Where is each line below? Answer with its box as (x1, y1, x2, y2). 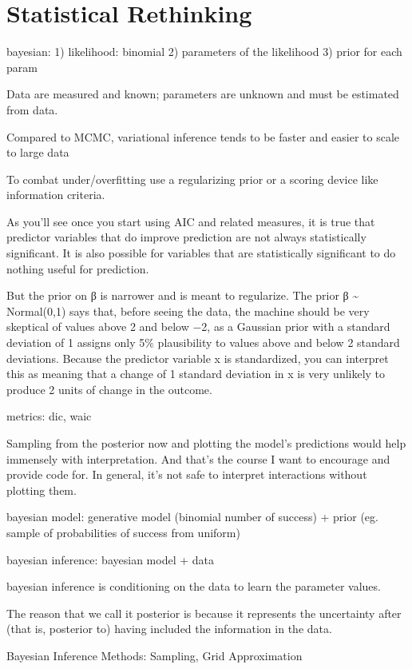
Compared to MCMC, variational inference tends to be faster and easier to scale (6, 128, 400, 145)
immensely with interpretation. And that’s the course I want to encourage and (6, 450, 390, 467)
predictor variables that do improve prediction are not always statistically (6, 229, 366, 245)
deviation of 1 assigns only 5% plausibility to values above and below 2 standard (6, 334, 400, 351)
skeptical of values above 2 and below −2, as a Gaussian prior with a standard (6, 318, 390, 335)
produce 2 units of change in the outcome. (6, 380, 212, 397)
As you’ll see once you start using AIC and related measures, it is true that (6, 213, 375, 229)
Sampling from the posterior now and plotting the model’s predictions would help (6, 435, 406, 451)
